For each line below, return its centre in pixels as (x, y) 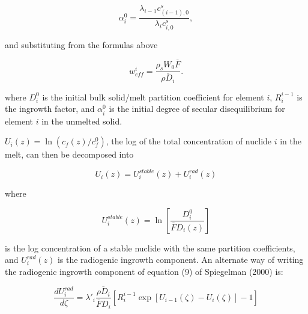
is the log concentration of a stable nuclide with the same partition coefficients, (150, 248)
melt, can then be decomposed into (69, 154)
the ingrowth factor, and (50, 109)
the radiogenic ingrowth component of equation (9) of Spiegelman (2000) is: (144, 272)
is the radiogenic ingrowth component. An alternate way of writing (180, 260)
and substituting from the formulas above (81, 44)
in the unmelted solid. (82, 121)
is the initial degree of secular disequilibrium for (197, 109)
